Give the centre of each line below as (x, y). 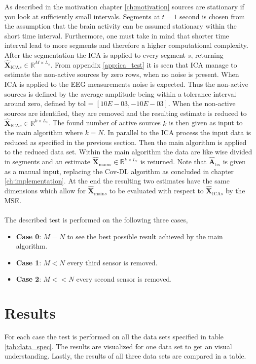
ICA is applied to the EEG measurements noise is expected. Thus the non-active (127, 84)
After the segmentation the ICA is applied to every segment (95, 55)
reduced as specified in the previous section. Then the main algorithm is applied (126, 142)
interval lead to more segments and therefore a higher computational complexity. (127, 45)
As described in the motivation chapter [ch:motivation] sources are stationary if (124, 6)
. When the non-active (202, 103)
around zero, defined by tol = (49, 103)
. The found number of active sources (104, 123)
